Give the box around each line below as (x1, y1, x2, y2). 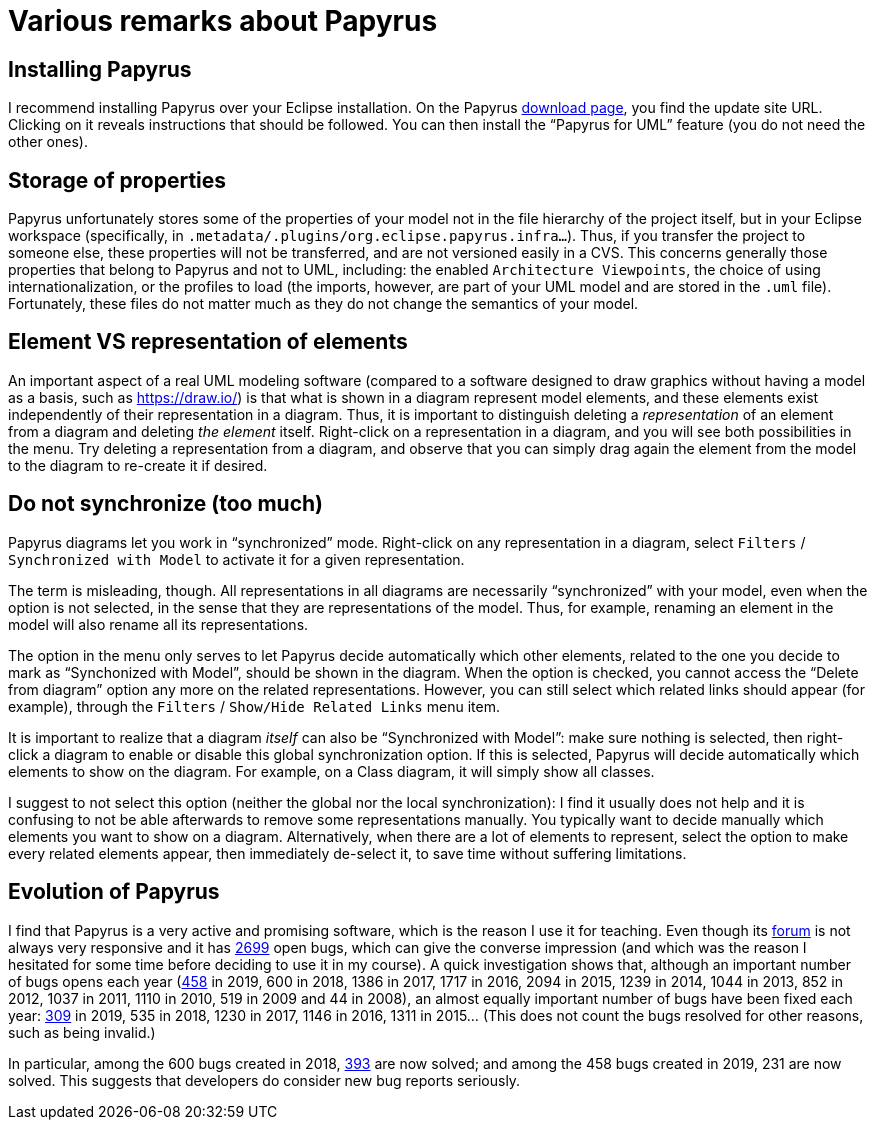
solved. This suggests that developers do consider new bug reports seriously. (8, 1071, 521, 1089)
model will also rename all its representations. (8, 615, 309, 633)
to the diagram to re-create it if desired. (8, 456, 268, 474)
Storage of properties (8, 167, 227, 193)
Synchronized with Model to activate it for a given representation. (8, 550, 465, 568)
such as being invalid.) (8, 1023, 156, 1041)
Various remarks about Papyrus (8, 4, 438, 38)
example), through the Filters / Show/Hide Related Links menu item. (8, 697, 500, 715)
